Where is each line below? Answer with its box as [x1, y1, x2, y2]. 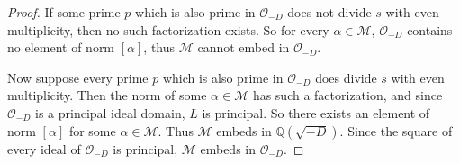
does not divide [287, 3, 372, 21]
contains [407, 20, 453, 39]
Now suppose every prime [7, 68, 149, 87]
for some [68, 121, 116, 140]
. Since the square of [339, 121, 453, 140]
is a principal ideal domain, [34, 103, 185, 122]
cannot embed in [197, 38, 290, 57]
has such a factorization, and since [252, 86, 443, 105]
